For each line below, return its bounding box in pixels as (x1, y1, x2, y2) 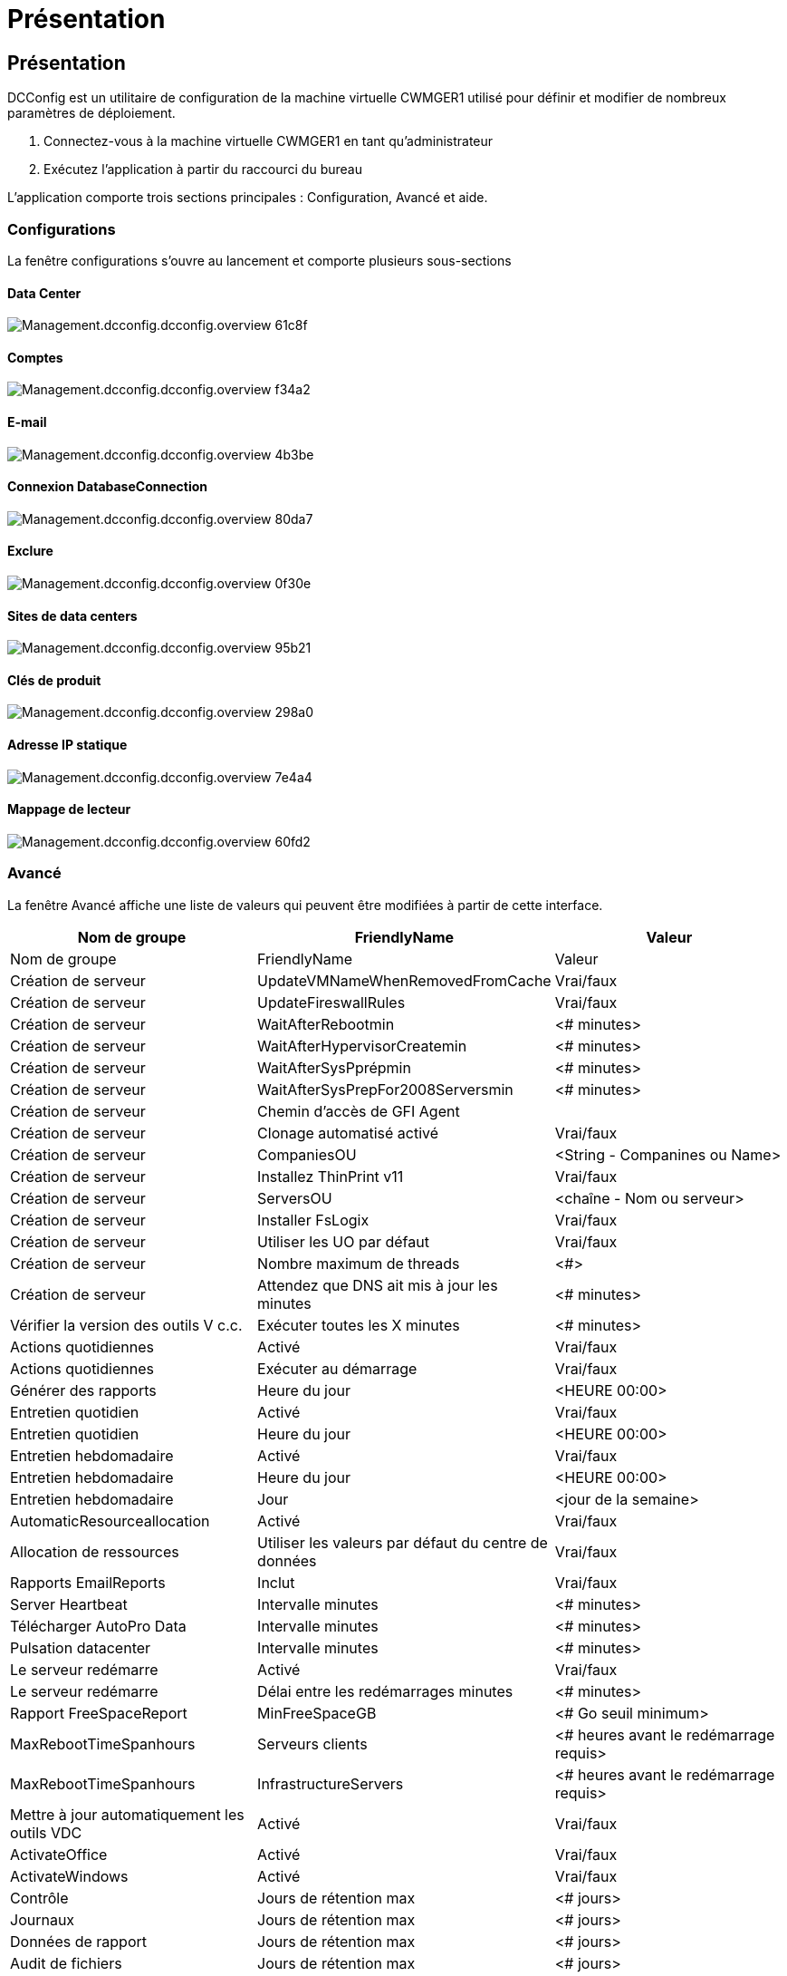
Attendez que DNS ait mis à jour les (257, 1275, 498, 1294)
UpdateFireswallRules (257, 993, 406, 1012)
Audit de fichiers (10, 1953, 122, 1972)
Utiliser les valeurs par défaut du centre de (257, 1533, 548, 1552)
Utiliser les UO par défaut (257, 1232, 429, 1251)
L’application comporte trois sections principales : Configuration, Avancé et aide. (7, 189, 488, 206)
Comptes (7, 349, 63, 365)
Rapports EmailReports (10, 1573, 166, 1592)
